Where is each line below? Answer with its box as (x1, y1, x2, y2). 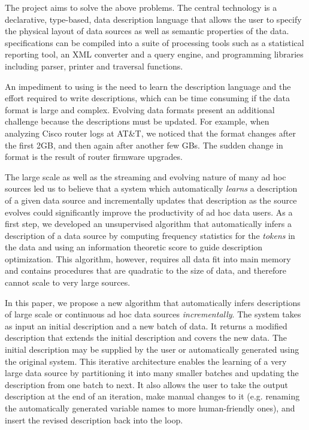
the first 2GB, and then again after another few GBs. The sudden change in (5, 138, 283, 151)
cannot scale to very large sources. (5, 276, 131, 289)
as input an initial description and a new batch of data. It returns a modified (5, 319, 287, 332)
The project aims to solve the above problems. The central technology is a (5, 1, 277, 13)
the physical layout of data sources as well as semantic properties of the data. (5, 25, 289, 37)
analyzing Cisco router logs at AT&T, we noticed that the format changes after (5, 126, 296, 139)
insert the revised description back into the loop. (5, 413, 183, 426)
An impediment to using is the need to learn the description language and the (5, 80, 291, 92)
